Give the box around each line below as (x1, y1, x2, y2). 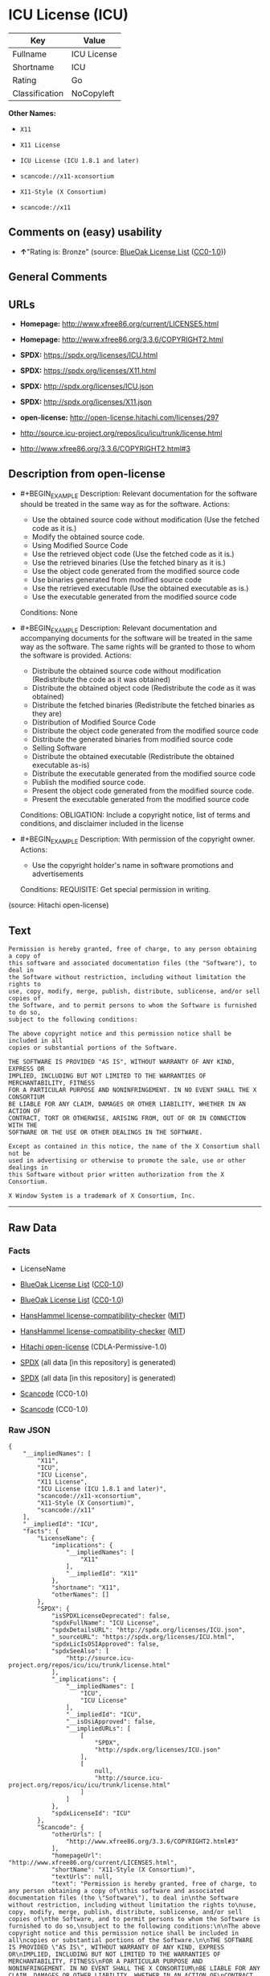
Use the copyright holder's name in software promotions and (31, 861, 234, 870)
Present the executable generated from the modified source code (31, 795, 249, 804)
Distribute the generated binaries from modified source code (31, 735, 234, 745)
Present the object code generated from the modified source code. (31, 786, 255, 795)
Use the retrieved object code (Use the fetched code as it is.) (31, 549, 235, 558)
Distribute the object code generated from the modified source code (31, 726, 259, 736)
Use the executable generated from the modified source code (31, 592, 237, 601)
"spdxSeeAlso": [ (51, 1646, 110, 1655)
